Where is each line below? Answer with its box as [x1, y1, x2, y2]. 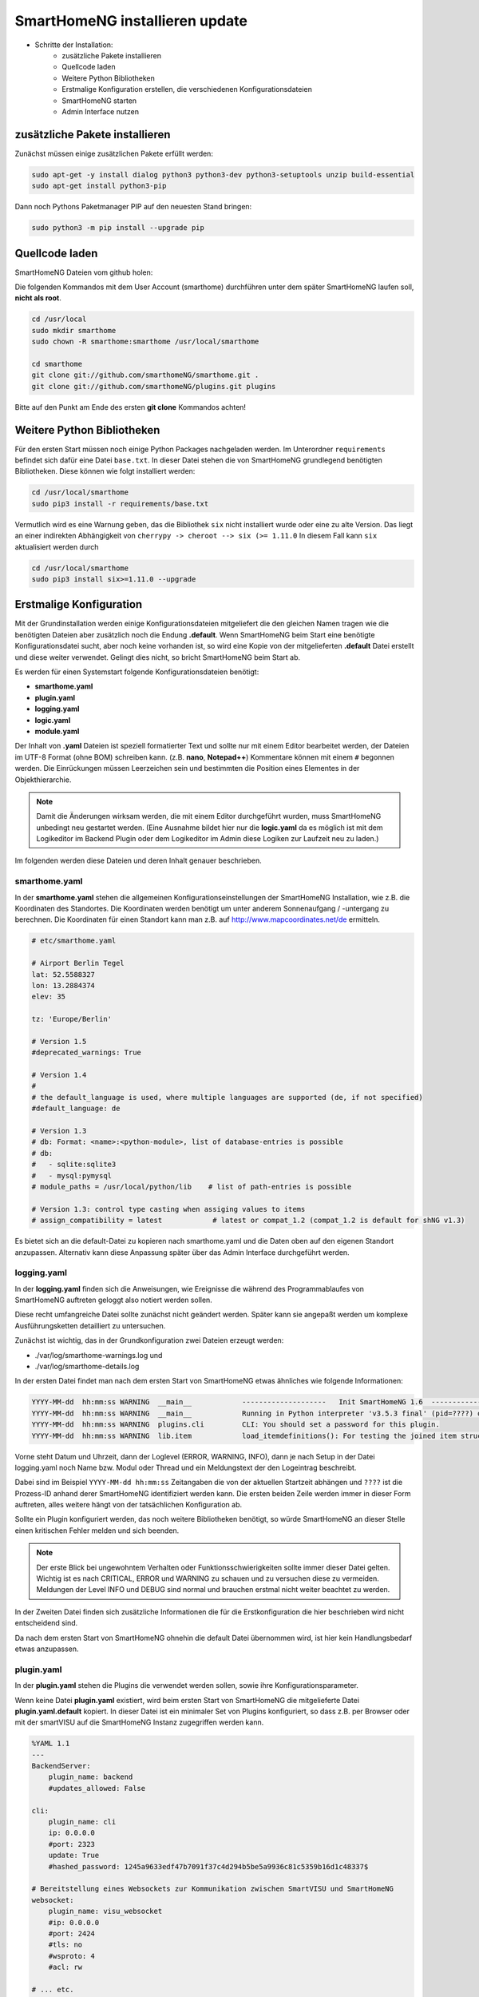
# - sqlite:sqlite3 [31, 1160, 117, 1169]
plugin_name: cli [48, 1817, 117, 1827]
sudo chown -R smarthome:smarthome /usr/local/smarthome [31, 337, 259, 347]
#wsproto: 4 [48, 1951, 96, 1960]
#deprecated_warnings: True [31, 1048, 141, 1058]
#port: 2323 [48, 1840, 96, 1848]
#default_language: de [31, 1104, 121, 1114]
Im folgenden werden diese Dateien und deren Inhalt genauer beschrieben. [14, 856, 263, 866]
